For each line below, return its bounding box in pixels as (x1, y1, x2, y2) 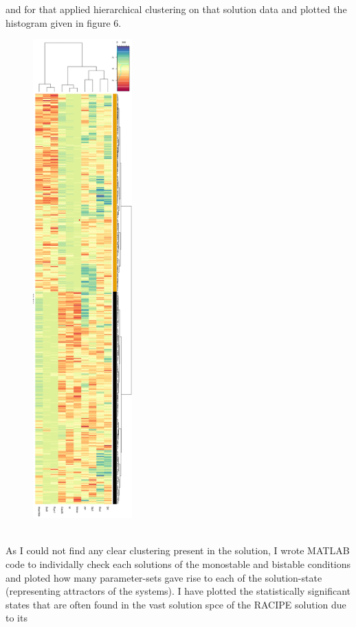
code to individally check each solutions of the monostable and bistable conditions (5, 556, 351, 571)
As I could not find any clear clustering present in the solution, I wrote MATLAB (5, 543, 350, 558)
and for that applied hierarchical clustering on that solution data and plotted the (5, 2, 347, 16)
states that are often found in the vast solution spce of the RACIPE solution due (5, 597, 346, 611)
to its (5, 611, 27, 625)
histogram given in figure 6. (5, 15, 122, 30)
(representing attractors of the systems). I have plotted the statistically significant (5, 584, 351, 598)
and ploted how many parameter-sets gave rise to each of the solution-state (5, 570, 322, 584)
